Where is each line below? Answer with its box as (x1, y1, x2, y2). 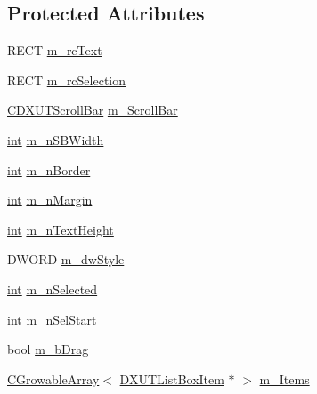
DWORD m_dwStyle (7, 250, 125, 269)
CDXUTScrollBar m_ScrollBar (7, 101, 178, 119)
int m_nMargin (7, 190, 93, 209)
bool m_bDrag (7, 340, 89, 358)
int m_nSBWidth (7, 130, 104, 149)
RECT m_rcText (7, 41, 102, 60)
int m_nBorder (7, 160, 91, 179)
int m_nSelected (7, 279, 98, 298)
